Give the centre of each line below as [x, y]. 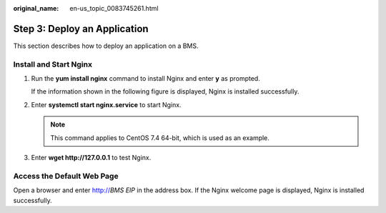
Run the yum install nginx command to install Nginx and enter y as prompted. [145, 79]
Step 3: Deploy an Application [81, 29]
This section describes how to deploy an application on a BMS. [106, 46]
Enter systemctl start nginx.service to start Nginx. [106, 104]
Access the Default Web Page [66, 176]
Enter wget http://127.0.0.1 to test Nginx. [91, 158]
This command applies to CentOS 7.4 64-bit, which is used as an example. [160, 138]
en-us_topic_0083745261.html [114, 8]
